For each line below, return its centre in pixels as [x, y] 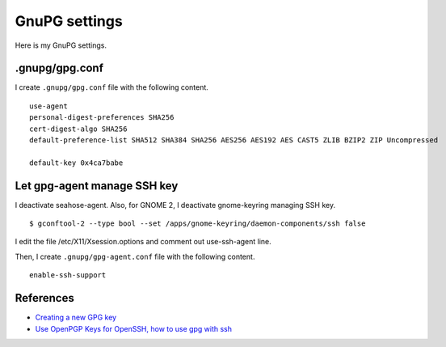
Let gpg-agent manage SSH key [97, 186]
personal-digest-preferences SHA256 [102, 118]
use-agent [48, 106]
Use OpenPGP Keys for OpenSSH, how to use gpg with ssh [133, 328]
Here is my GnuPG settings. [61, 45]
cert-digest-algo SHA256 [78, 129]
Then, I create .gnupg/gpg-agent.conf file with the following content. [135, 256]
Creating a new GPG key [76, 317]
